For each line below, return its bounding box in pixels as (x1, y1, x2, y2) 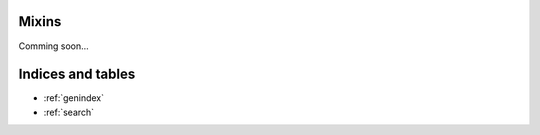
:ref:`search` (43, 106, 95, 118)
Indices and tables (18, 66, 136, 83)
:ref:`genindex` (43, 92, 105, 104)
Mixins (18, 13, 62, 30)
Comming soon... (18, 40, 89, 52)
